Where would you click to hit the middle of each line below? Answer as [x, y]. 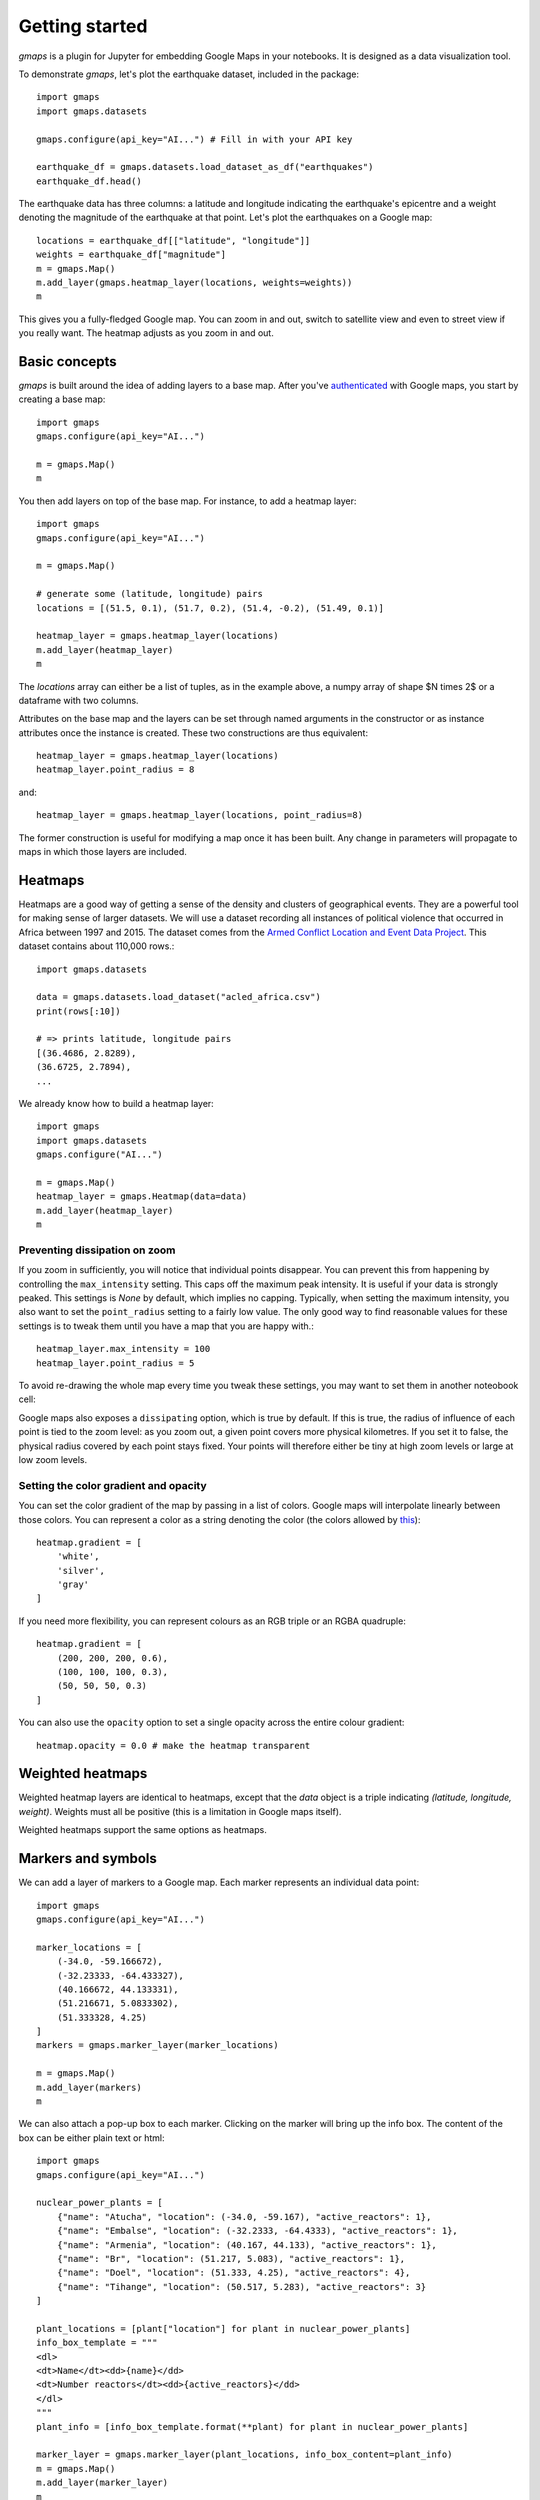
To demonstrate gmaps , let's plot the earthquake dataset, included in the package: [189, 74]
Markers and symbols [87, 1858]
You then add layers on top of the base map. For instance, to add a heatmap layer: [187, 501]
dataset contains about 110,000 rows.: [96, 946]
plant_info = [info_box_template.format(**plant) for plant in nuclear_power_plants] [252, 2426]
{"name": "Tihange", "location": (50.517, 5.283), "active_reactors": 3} [241, 2286]
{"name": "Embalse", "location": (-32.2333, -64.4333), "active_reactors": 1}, [257, 2231]
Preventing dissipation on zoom [97, 1250]
